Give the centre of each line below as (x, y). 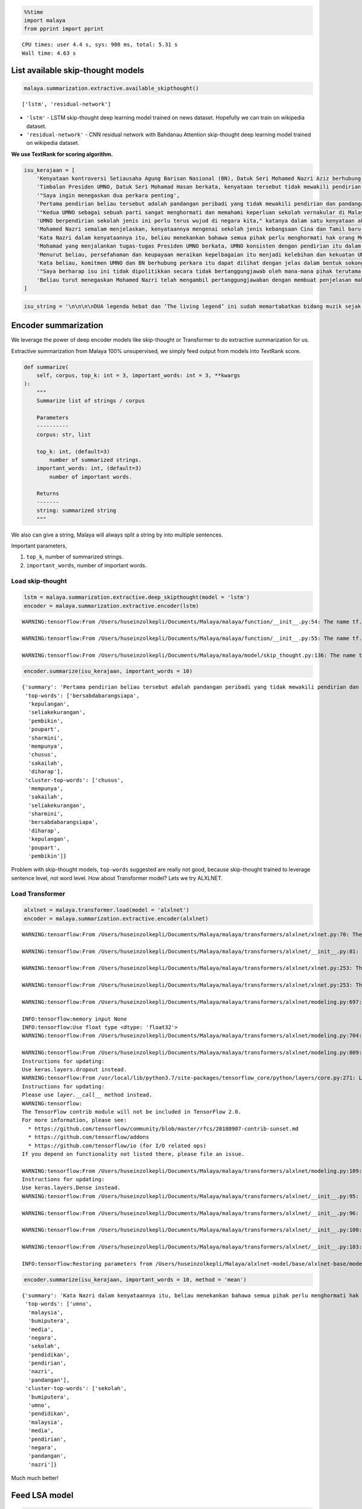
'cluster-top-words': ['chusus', (74, 780)
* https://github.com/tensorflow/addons (89, 1137)
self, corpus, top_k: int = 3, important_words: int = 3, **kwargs (138, 375)
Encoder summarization (57, 326)
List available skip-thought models (78, 70)
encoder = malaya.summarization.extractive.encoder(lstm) (111, 606)
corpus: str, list (64, 434)
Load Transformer (38, 893)
